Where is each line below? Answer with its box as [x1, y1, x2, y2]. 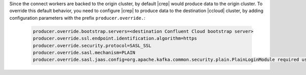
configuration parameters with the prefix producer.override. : [9, 15, 145, 21]
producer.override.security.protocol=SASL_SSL [33, 43, 151, 48]
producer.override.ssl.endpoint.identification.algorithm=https [33, 35, 197, 42]
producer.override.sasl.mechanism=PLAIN [33, 50, 135, 55]
